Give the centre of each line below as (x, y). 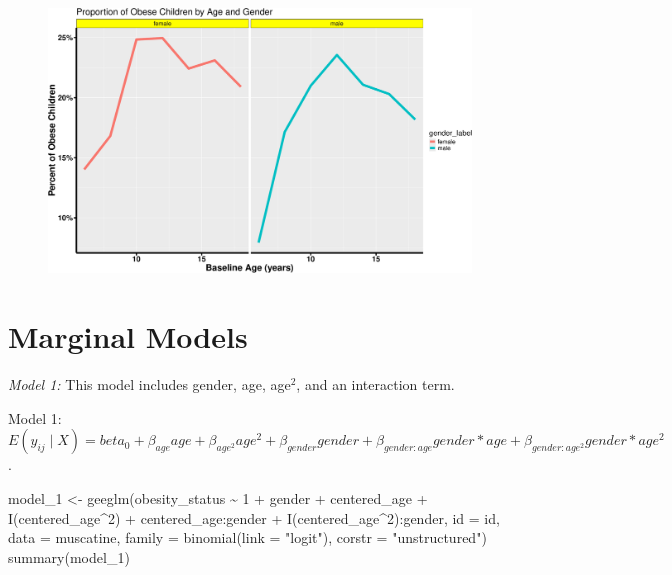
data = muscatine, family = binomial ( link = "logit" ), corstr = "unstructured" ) (247, 537)
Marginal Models (128, 336)
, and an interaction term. (375, 384)
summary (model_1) (69, 556)
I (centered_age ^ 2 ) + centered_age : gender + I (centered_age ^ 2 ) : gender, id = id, (254, 517)
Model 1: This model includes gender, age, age (149, 384)
